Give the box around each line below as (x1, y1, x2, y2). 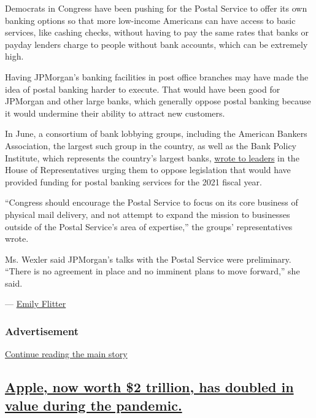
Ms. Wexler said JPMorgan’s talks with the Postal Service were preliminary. (5, 252, 291, 265)
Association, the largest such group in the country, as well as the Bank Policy (5, 139, 297, 152)
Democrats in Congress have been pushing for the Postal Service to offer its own (5, 2, 307, 14)
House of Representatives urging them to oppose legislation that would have (5, 163, 291, 176)
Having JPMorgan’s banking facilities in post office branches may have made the (5, 70, 309, 83)
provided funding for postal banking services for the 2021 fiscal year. (5, 175, 262, 188)
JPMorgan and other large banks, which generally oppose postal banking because (5, 95, 311, 107)
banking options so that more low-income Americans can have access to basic (5, 14, 296, 26)
